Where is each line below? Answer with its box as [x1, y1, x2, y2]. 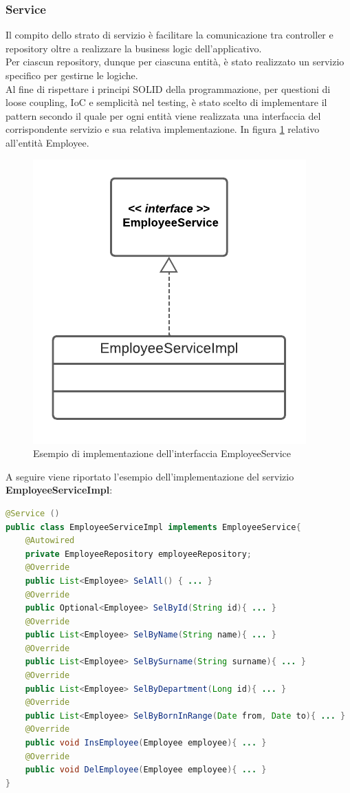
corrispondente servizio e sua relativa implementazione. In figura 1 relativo [6, 122, 320, 136]
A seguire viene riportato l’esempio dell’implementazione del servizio [6, 469, 294, 483]
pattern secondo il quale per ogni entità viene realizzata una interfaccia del [6, 108, 321, 123]
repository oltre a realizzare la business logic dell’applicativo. [6, 41, 262, 55]
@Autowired [25, 536, 75, 546]
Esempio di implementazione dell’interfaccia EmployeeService [33, 446, 292, 461]
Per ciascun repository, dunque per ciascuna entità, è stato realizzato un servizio [6, 54, 344, 69]
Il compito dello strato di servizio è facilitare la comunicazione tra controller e [6, 28, 333, 42]
